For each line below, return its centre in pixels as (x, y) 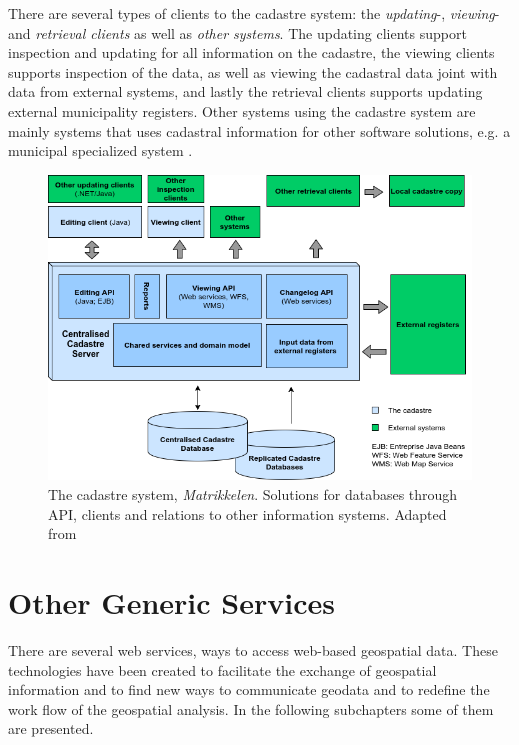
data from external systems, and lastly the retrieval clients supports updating (245, 91)
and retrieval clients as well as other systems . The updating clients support (237, 32)
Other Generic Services (171, 602)
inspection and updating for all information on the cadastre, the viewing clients (251, 52)
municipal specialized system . (100, 150)
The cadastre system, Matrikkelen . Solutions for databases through (253, 494)
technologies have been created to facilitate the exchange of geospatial (222, 669)
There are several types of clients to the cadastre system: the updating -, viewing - (254, 13)
